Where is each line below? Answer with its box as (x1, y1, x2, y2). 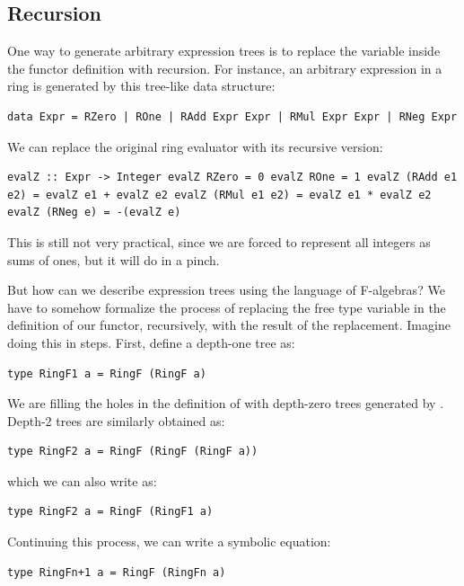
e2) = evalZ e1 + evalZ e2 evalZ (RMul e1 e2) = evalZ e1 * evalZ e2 (7, 188, 432, 201)
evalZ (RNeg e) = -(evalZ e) (7, 206, 181, 219)
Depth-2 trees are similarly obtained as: (7, 411, 225, 430)
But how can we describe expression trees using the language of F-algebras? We (7, 280, 445, 299)
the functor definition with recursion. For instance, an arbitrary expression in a (7, 58, 442, 77)
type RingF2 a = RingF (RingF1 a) (7, 505, 214, 519)
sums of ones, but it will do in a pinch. (7, 250, 220, 269)
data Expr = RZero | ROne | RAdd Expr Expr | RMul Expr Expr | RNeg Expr (7, 110, 458, 123)
